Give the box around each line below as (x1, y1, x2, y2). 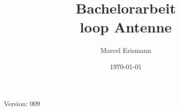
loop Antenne (80, 17, 172, 37)
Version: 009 (4, 98, 40, 108)
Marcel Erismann (100, 45, 151, 55)
